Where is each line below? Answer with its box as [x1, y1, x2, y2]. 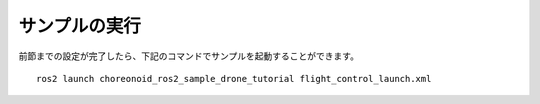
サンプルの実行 [18, 15, 142, 37]
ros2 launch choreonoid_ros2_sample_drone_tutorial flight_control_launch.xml [36, 73, 432, 84]
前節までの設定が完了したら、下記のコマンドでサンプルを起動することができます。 [18, 50, 360, 62]
